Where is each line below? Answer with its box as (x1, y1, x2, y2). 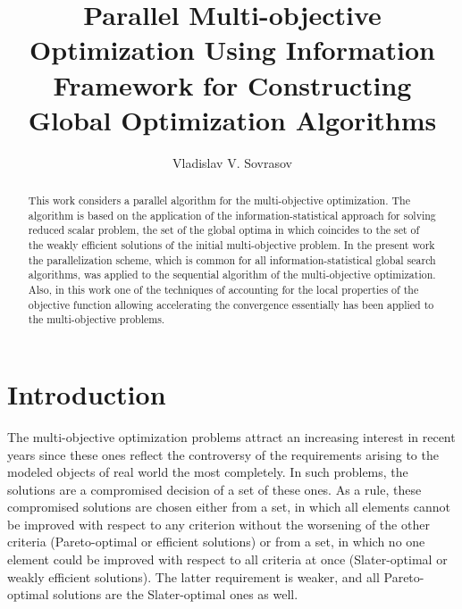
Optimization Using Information (29, 31, 435, 68)
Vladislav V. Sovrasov (172, 153, 292, 171)
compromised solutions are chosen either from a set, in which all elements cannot (7, 497, 451, 516)
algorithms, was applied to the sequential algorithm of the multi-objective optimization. (28, 267, 436, 282)
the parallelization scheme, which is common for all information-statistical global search (28, 252, 436, 267)
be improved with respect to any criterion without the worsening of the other (7, 514, 430, 533)
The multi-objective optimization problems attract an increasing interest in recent (7, 427, 456, 446)
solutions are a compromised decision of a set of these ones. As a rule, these (7, 480, 422, 498)
